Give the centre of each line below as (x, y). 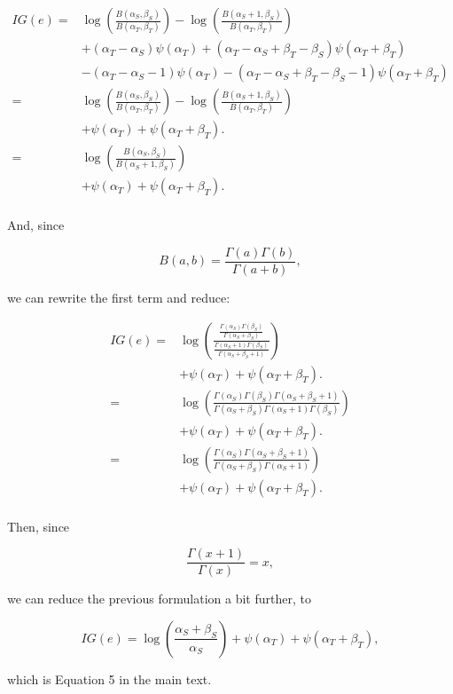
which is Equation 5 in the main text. (109, 678)
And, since (36, 225)
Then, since (39, 526)
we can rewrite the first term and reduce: (119, 297)
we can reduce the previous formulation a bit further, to (159, 599)
